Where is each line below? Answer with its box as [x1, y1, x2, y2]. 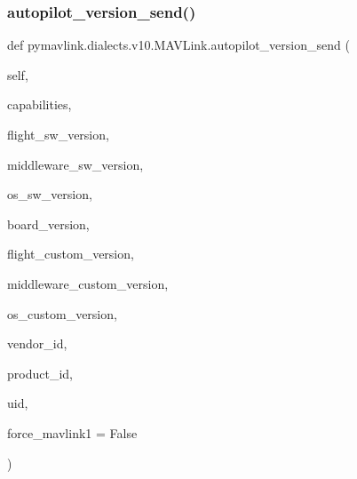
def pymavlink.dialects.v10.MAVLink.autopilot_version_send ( [7, 36, 350, 54]
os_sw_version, [7, 185, 92, 204]
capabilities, [7, 95, 72, 114]
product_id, [7, 363, 73, 382]
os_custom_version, [7, 304, 117, 323]
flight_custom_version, [7, 244, 134, 263]
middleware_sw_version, [7, 155, 144, 173]
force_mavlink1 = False [7, 423, 138, 442]
